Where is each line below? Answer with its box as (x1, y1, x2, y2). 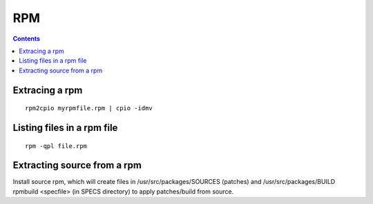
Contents (12, 34, 41, 43)
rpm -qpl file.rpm (25, 142, 88, 150)
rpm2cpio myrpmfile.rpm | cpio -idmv (25, 104, 153, 112)
